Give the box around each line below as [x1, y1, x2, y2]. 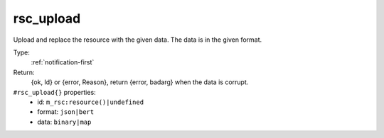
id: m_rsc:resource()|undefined [37, 98, 144, 106]
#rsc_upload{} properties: [13, 88, 96, 96]
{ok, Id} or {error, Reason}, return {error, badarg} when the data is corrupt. [31, 78, 249, 86]
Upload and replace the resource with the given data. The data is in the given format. [13, 35, 262, 44]
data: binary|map [37, 117, 92, 126]
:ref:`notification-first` [31, 58, 95, 67]
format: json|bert [37, 108, 95, 116]
